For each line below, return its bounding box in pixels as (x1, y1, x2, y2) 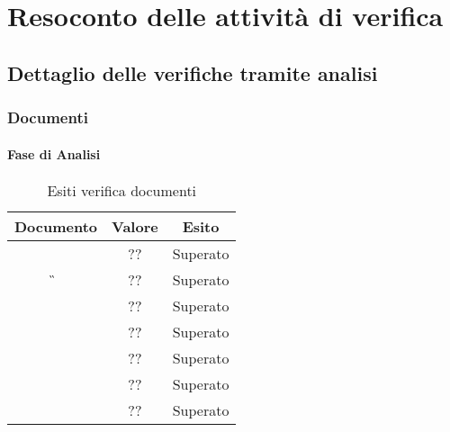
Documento (14, 215, 98, 237)
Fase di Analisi (7, 144, 101, 163)
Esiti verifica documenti (47, 179, 197, 201)
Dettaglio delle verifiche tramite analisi (7, 58, 378, 86)
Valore (112, 215, 158, 237)
